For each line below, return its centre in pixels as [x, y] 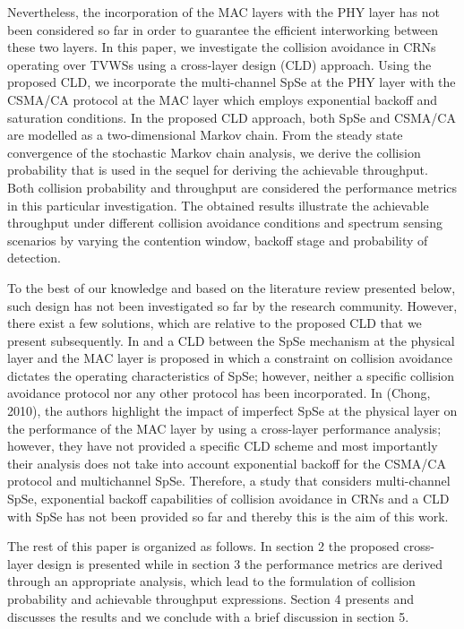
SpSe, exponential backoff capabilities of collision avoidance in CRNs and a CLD [228, 499]
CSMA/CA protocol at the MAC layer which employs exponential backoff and [223, 99]
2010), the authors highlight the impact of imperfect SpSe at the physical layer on [232, 411]
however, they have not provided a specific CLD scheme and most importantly [223, 446]
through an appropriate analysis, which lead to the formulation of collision [211, 581]
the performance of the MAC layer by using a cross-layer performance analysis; [224, 428]
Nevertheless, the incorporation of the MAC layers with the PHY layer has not [223, 12]
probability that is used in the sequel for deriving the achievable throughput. [218, 170]
